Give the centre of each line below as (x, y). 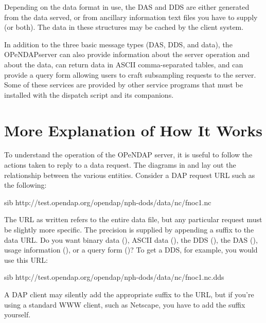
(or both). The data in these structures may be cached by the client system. (124, 27)
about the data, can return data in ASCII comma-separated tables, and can (124, 64)
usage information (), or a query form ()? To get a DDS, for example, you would (131, 250)
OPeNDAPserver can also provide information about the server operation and (127, 54)
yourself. (17, 315)
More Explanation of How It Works (133, 130)
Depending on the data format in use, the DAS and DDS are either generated (127, 7)
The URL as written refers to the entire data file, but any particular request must (133, 219)
